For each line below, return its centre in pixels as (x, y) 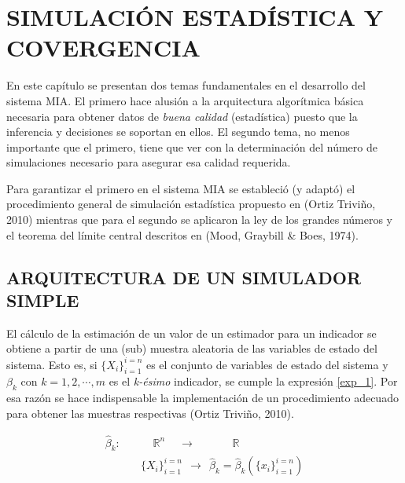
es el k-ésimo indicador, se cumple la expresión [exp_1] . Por (253, 381)
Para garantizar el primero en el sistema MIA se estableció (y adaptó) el (181, 188)
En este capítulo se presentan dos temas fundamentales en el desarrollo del (186, 85)
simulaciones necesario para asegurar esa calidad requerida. (149, 162)
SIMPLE (43, 300)
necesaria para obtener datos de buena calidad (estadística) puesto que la (182, 116)
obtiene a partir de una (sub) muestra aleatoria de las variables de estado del (192, 348)
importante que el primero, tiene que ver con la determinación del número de (192, 146)
